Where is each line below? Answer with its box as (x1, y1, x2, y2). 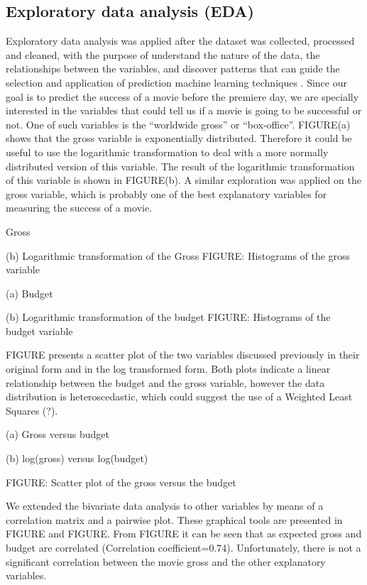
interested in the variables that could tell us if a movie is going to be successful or (6, 103, 362, 118)
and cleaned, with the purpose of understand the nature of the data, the (6, 47, 320, 62)
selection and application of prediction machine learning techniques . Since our (6, 75, 347, 89)
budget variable (6, 323, 73, 338)
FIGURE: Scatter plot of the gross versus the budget (6, 474, 236, 489)
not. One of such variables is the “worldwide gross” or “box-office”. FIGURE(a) (6, 116, 351, 131)
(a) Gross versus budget (6, 427, 109, 442)
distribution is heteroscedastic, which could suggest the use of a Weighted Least (6, 389, 353, 404)
